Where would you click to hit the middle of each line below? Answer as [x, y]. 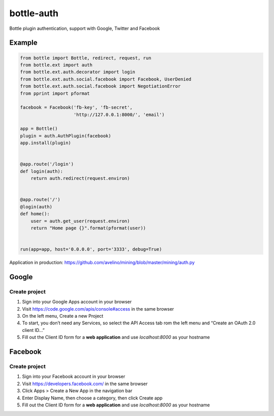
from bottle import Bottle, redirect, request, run [86, 58]
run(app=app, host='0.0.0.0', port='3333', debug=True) [91, 249]
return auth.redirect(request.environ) [80, 178]
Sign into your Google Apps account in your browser [77, 302]
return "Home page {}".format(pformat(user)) [88, 228]
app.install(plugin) [45, 143]
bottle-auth [34, 13]
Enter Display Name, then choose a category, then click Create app [92, 398]
